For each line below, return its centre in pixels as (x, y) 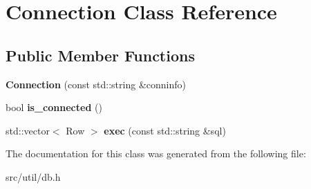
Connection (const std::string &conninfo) (96, 84)
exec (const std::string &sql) (165, 130)
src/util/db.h (33, 176)
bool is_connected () (54, 107)
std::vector (28, 130)
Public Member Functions (100, 55)
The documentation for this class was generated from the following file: (156, 153)
